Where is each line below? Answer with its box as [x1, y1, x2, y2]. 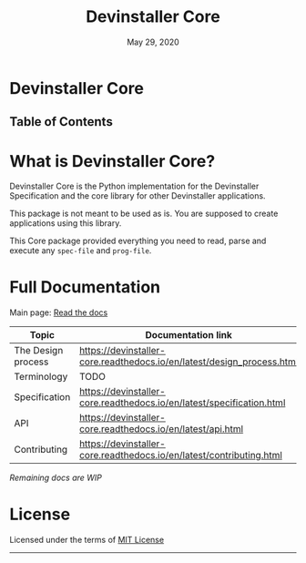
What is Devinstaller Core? [9, 150, 216, 171]
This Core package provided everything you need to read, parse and [9, 235, 267, 247]
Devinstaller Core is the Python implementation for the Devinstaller [9, 180, 260, 192]
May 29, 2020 [127, 36, 179, 47]
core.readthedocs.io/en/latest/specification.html [78, 396, 286, 409]
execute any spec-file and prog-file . [9, 245, 152, 256]
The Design [14, 344, 64, 357]
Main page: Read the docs [9, 307, 108, 318]
